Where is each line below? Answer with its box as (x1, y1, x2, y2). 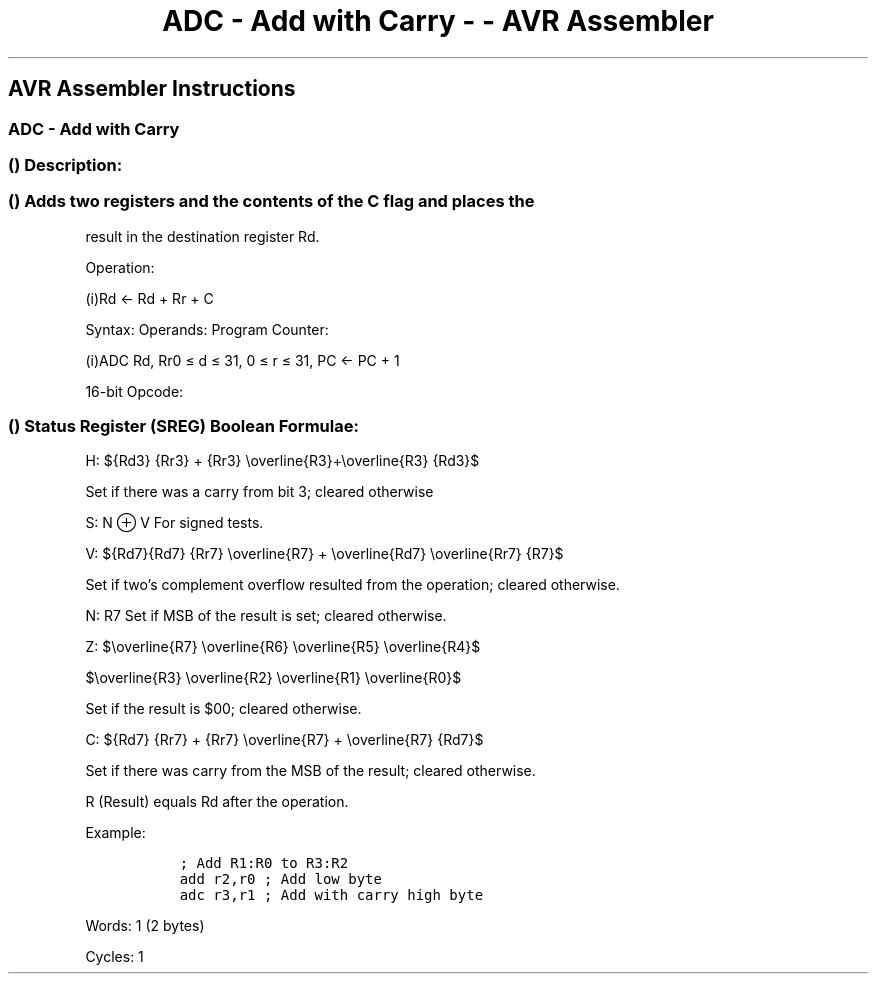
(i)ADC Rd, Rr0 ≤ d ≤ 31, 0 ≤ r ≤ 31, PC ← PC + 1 (85, 351, 400, 369)
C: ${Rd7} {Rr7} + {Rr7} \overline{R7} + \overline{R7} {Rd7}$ (85, 731, 484, 749)
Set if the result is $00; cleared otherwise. (85, 700, 362, 718)
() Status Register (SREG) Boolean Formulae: (8, 416, 359, 437)
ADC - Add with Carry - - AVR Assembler (162, 4, 714, 38)
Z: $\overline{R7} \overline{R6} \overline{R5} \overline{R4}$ (85, 638, 481, 656)
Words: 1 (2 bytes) (85, 917, 205, 935)
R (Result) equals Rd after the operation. (85, 793, 349, 811)
